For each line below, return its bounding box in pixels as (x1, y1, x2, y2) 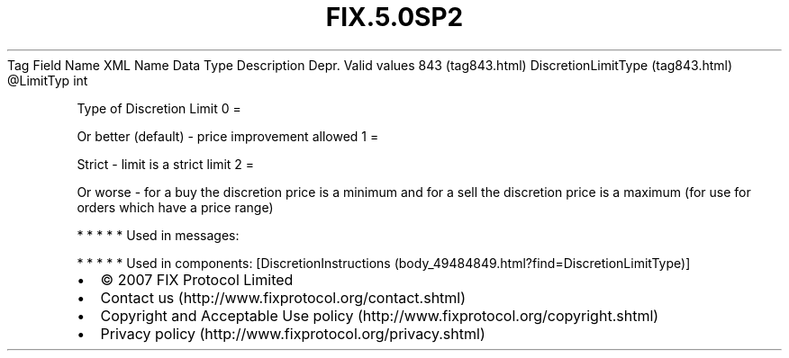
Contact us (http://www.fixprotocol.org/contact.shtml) (100, 288, 467, 307)
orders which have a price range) (77, 199, 274, 215)
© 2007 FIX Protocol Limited (100, 270, 294, 289)
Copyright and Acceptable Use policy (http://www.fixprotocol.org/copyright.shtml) (100, 306, 659, 325)
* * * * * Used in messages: (77, 227, 240, 243)
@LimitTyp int (7, 72, 88, 88)
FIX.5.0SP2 (325, 2, 464, 32)
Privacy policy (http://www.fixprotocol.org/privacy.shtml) (100, 324, 485, 343)
